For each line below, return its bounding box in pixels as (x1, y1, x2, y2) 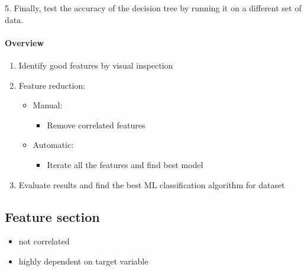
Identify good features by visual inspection (18, 59, 173, 71)
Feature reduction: (18, 79, 86, 91)
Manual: (33, 99, 63, 111)
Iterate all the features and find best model (47, 158, 203, 170)
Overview (5, 36, 44, 49)
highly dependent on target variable (18, 254, 148, 267)
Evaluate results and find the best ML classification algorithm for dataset (18, 178, 285, 191)
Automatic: (33, 138, 74, 151)
